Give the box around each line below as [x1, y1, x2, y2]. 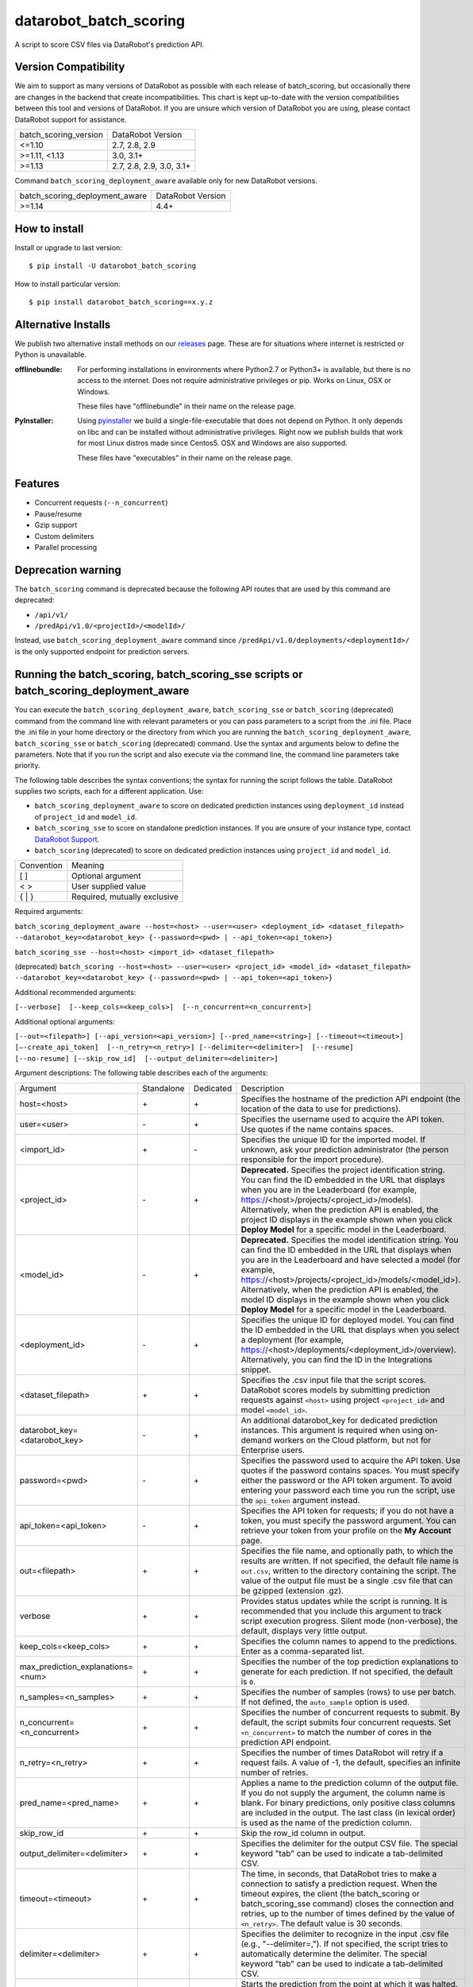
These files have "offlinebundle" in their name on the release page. [77, 401, 297, 411]
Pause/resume [34, 509, 83, 518]
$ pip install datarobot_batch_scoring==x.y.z [29, 298, 213, 307]
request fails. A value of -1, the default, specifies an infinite [240, 1757, 460, 1768]
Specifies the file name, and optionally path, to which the [240, 1545, 454, 1556]
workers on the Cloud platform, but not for [273, 1435, 432, 1446]
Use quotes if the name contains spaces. [240, 1123, 394, 1134]
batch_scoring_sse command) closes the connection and [240, 1898, 454, 1909]
